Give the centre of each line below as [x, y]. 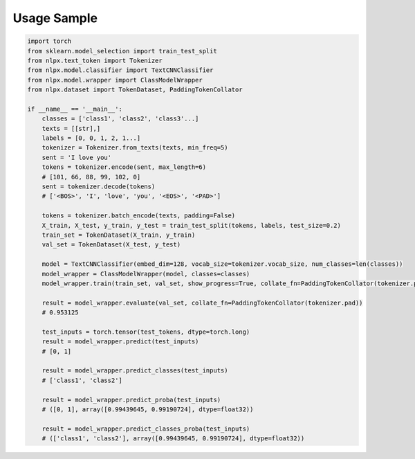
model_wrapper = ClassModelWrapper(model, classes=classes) [146, 274]
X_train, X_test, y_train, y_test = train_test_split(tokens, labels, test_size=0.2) [192, 225]
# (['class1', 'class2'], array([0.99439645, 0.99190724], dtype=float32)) [173, 439]
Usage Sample [55, 18]
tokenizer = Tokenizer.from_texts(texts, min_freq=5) [135, 148]
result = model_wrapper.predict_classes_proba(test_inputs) [146, 429]
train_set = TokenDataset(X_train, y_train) [119, 235]
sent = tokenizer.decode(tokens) [99, 187]
